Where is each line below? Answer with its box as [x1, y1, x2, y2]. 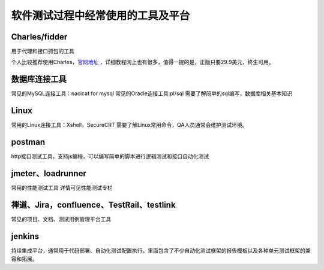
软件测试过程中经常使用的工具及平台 [11, 9, 190, 22]
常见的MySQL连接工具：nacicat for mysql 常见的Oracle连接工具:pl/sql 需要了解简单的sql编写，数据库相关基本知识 [11, 90, 292, 97]
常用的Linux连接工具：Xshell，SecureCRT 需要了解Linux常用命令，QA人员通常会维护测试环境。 [11, 122, 248, 129]
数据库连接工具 [11, 74, 67, 84]
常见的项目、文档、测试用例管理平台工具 [11, 216, 111, 223]
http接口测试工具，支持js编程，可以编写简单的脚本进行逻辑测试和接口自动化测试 [11, 153, 209, 160]
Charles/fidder [11, 32, 68, 42]
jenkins [11, 231, 39, 241]
